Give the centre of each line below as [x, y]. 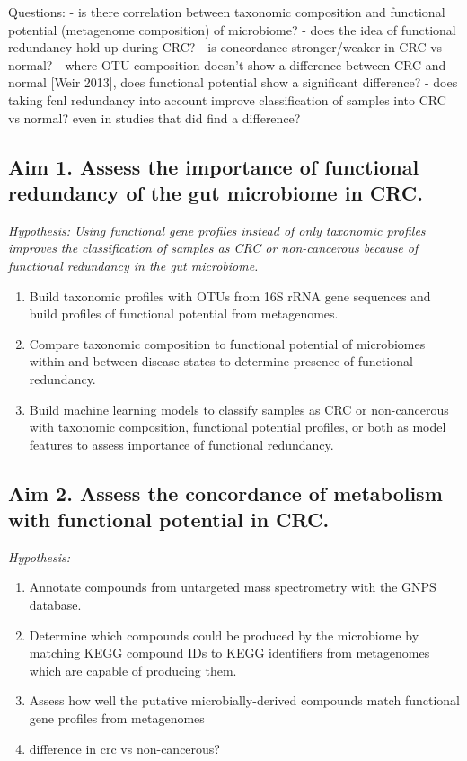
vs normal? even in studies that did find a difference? [154, 117]
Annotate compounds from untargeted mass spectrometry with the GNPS [233, 587]
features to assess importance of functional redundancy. [181, 444]
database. [55, 605]
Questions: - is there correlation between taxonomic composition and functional [227, 12]
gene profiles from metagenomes [117, 718]
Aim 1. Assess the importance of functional [214, 166]
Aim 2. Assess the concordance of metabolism [225, 492]
